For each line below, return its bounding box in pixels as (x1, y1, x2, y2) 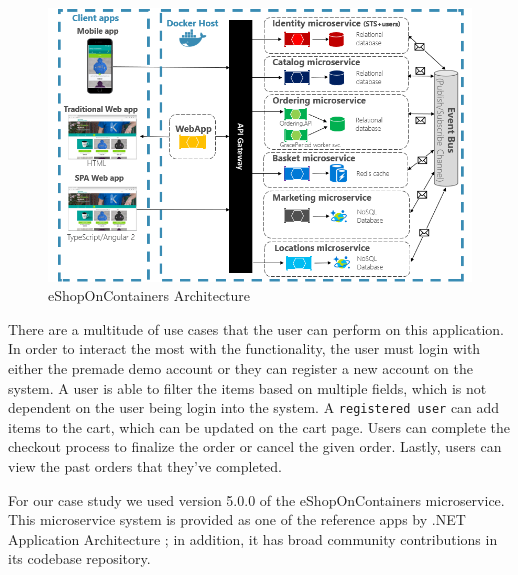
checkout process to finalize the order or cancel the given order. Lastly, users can (8, 436, 502, 457)
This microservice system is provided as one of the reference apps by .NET (8, 509, 466, 530)
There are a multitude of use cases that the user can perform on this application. (8, 318, 505, 339)
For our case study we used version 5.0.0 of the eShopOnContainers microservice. (8, 489, 505, 510)
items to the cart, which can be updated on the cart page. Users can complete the (8, 416, 510, 437)
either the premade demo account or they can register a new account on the (8, 357, 473, 378)
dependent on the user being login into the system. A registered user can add (8, 397, 500, 418)
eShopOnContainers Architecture (48, 285, 251, 306)
